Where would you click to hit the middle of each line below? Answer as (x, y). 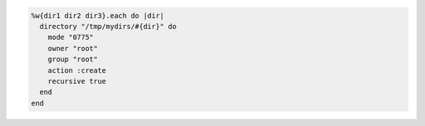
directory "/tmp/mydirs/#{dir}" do (108, 26)
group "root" (73, 59)
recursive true (77, 81)
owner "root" (73, 48)
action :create (77, 70)
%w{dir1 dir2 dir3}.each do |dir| (98, 15)
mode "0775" (71, 38)
